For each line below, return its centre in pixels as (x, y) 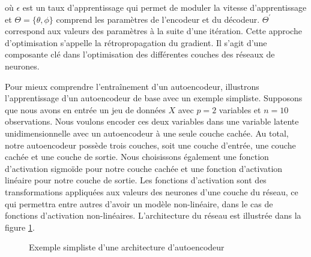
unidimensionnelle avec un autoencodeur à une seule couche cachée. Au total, (147, 133)
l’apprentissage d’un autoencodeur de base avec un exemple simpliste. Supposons (154, 98)
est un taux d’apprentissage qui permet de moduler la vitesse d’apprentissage (165, 7)
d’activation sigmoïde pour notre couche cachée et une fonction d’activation (144, 168)
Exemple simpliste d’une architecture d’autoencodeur (127, 247)
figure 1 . (20, 227)
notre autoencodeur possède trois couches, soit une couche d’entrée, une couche (150, 145)
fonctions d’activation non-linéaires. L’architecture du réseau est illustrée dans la (153, 215)
